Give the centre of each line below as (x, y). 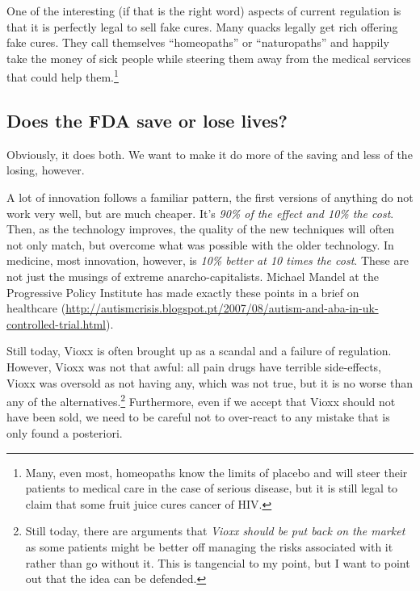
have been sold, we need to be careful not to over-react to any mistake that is (198, 417)
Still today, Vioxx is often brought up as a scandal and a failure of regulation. (199, 351)
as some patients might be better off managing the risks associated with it (209, 546)
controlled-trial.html (56, 323)
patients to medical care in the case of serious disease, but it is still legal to (212, 488)
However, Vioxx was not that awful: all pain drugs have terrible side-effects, (194, 366)
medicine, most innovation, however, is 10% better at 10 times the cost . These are (208, 260)
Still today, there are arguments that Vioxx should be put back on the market (215, 531)
